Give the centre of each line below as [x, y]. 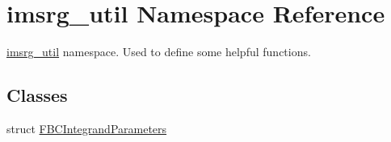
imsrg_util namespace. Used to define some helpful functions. [159, 52]
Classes [37, 95]
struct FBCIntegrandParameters [87, 128]
